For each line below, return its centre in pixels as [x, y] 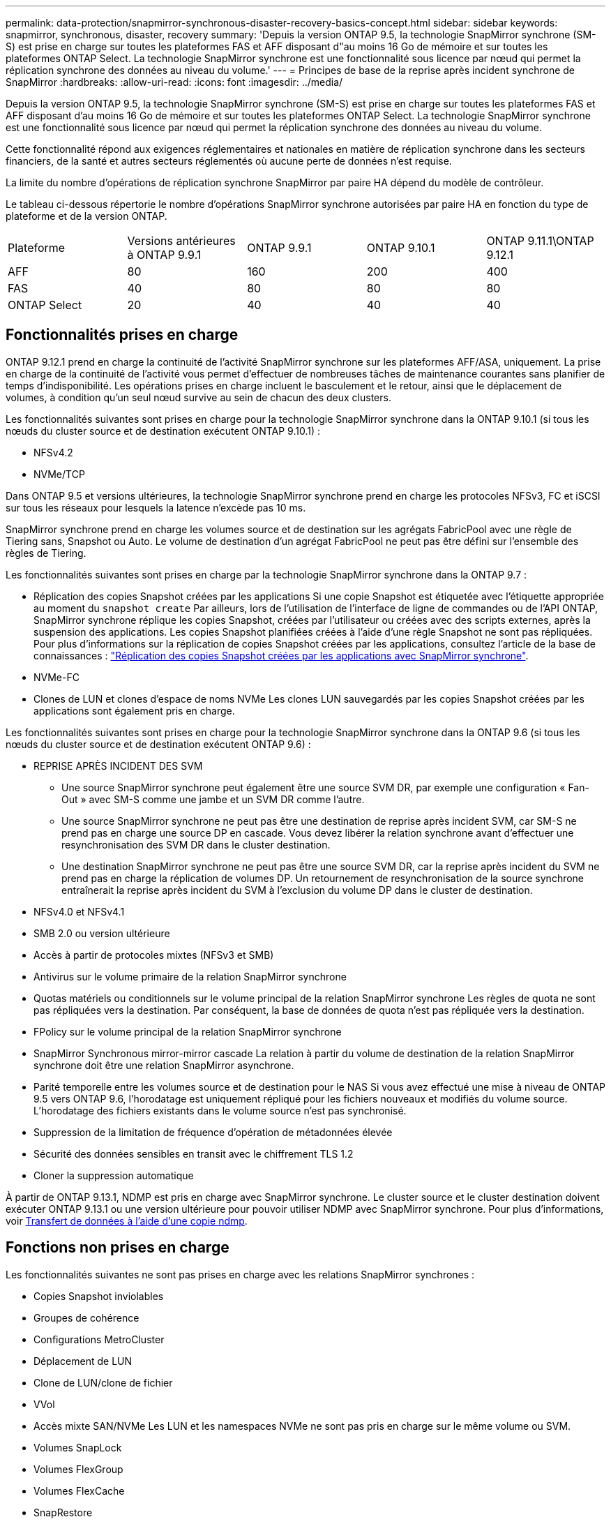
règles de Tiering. [46, 553]
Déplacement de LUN [83, 1361]
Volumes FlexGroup [78, 1469]
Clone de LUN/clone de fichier [103, 1382]
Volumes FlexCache [79, 1491]
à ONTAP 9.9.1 [164, 255]
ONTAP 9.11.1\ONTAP [540, 241]
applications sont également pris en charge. [134, 710]
